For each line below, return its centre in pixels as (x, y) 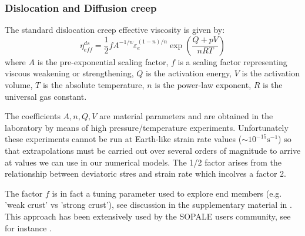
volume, (19, 85)
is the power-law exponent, (203, 85)
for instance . (28, 227)
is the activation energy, (189, 73)
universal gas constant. (46, 96)
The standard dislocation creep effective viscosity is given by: (115, 30)
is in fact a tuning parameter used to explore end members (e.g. (167, 193)
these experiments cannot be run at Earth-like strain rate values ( (123, 139)
